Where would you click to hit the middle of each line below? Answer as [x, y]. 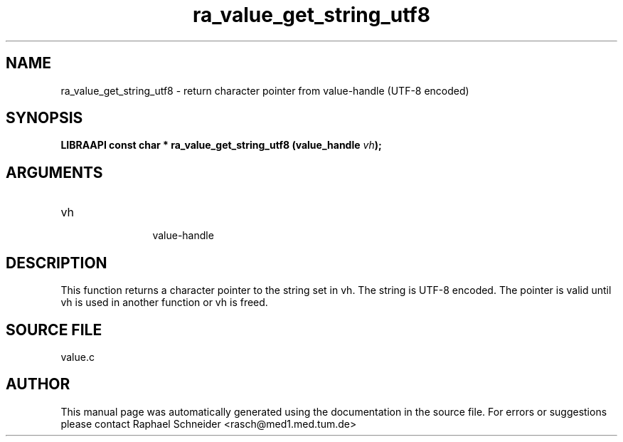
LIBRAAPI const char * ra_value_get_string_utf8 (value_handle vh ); [221, 145]
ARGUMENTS [54, 172]
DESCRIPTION [57, 263]
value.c [78, 357]
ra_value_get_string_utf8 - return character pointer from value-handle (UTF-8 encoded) [265, 90]
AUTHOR [38, 384]
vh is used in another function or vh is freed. [164, 302]
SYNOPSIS [44, 118]
